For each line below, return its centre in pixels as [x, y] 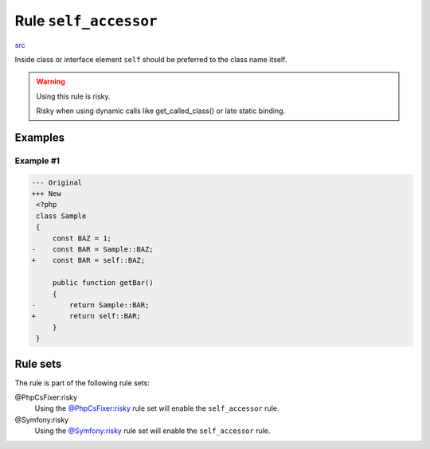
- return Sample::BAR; [90, 305]
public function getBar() [103, 283]
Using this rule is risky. [73, 96]
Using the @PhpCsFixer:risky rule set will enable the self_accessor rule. [157, 408]
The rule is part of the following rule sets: [82, 383]
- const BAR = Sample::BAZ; [93, 250]
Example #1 [37, 161]
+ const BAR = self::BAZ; [88, 260]
